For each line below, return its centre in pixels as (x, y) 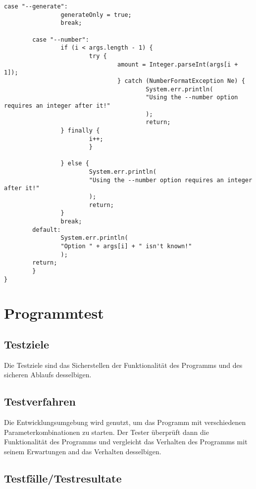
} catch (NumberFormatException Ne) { (181, 81)
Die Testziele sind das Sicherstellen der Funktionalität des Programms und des (123, 365)
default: (47, 230)
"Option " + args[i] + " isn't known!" (126, 246)
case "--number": (61, 39)
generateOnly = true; (96, 15)
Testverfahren (40, 401)
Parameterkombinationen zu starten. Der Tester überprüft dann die (106, 432)
